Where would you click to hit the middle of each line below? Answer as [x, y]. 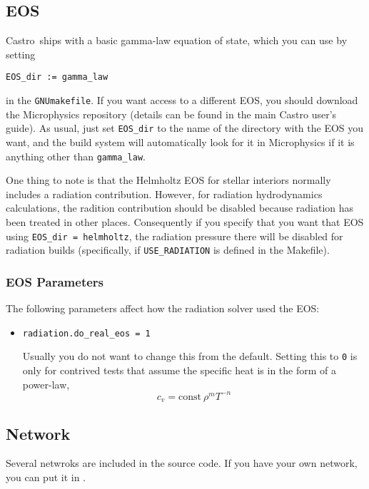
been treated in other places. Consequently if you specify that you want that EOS [185, 221]
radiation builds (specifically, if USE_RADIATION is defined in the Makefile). [168, 250]
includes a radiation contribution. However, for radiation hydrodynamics [164, 194]
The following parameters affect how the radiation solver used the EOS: [163, 308]
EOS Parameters [55, 281]
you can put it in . [46, 477]
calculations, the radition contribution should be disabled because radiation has [180, 208]
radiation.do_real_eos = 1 [86, 333]
